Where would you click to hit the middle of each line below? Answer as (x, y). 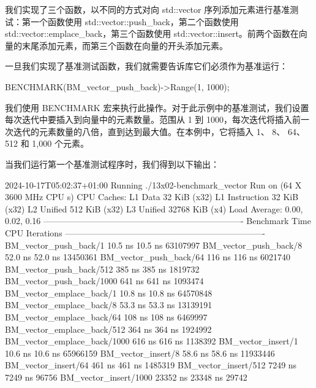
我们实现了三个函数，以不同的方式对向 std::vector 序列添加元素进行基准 (148, 9)
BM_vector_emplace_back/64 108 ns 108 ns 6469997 (106, 317)
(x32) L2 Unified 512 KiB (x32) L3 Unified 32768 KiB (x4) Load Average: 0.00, (154, 208)
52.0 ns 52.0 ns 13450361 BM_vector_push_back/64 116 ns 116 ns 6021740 (148, 257)
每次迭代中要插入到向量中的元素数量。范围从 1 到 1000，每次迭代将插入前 (153, 119)
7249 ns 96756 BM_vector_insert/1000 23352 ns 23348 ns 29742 (126, 377)
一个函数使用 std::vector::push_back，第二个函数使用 (134, 21)
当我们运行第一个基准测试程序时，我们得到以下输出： (112, 164)
